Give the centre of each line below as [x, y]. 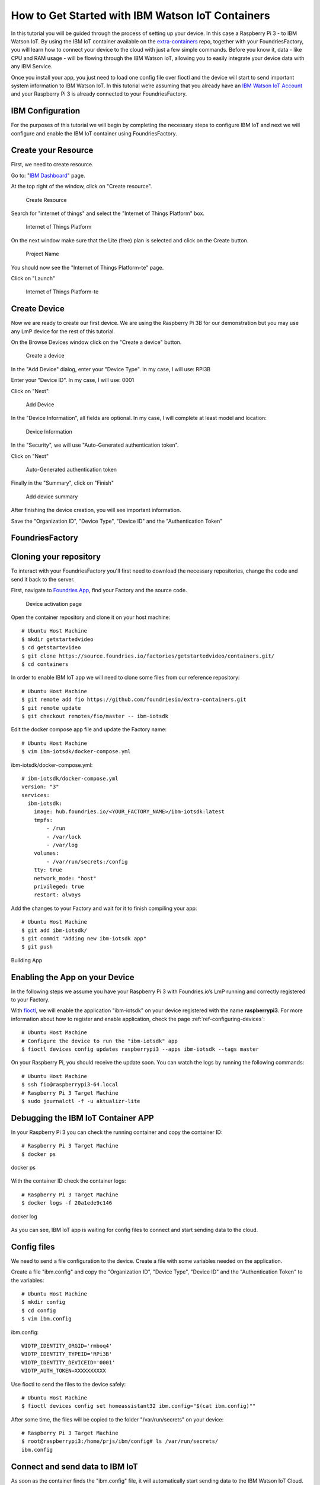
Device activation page [54, 604]
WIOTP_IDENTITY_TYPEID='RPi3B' [67, 1354]
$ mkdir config [44, 1302]
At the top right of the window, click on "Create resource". [81, 187]
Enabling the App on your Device [73, 977]
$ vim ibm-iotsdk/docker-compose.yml [76, 752]
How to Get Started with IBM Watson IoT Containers [140, 15]
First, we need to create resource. [52, 165]
